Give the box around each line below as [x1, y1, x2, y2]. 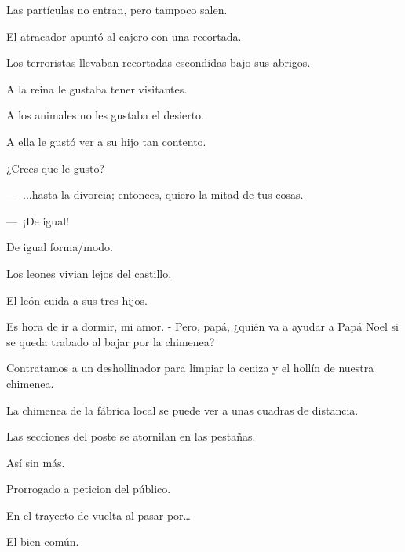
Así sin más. [6, 454, 65, 470]
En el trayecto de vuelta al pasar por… [6, 506, 191, 523]
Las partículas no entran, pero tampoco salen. [6, 2, 228, 17]
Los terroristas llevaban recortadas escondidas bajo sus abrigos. [6, 54, 311, 71]
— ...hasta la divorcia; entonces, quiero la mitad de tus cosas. [6, 186, 304, 203]
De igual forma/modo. [6, 239, 113, 255]
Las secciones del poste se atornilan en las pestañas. [6, 428, 256, 444]
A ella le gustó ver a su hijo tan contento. [6, 133, 206, 149]
